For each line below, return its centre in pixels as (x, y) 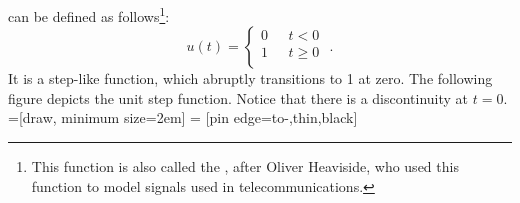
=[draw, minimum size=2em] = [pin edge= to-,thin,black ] (183, 117)
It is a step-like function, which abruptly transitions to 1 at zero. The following (250, 78)
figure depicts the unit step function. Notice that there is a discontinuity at (238, 97)
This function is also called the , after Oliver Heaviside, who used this (245, 166)
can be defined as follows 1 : (89, 14)
